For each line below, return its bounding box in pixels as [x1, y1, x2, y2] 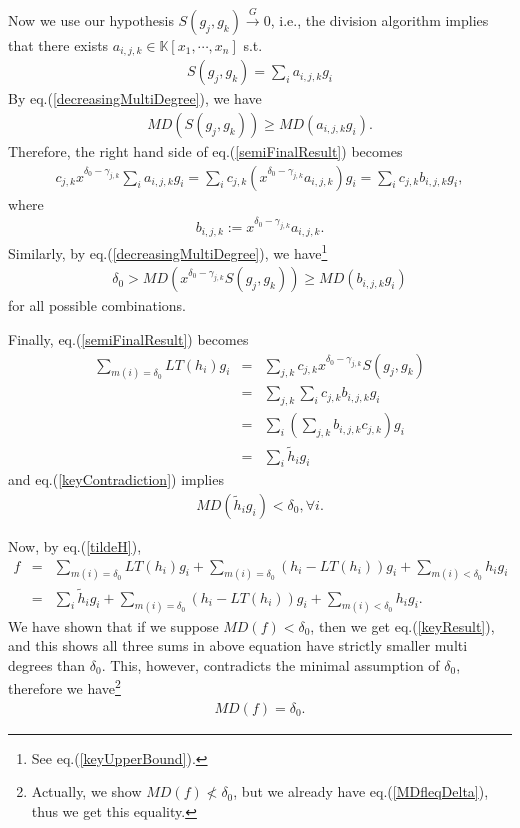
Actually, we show [31, 781, 142, 802]
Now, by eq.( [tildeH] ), [8, 535, 142, 556]
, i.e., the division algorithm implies [270, 9, 489, 30]
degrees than [8, 654, 86, 675]
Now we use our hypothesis [8, 9, 174, 30]
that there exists [8, 34, 109, 55]
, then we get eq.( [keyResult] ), [310, 615, 495, 636]
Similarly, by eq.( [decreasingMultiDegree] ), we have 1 [8, 240, 328, 263]
